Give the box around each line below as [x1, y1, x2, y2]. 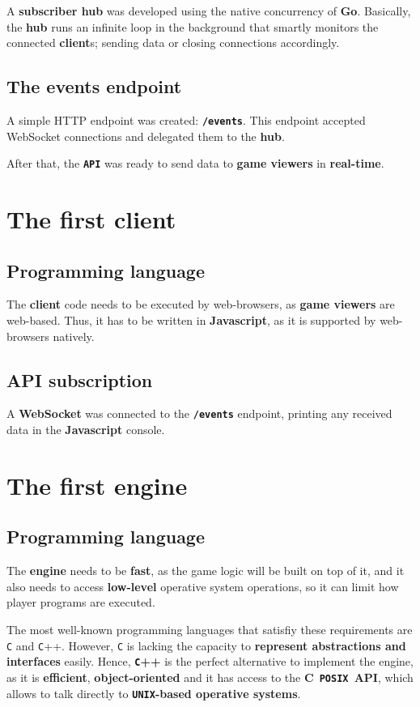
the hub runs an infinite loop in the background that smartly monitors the [6, 18, 379, 35]
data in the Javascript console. [6, 421, 165, 438]
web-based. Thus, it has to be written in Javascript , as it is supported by [6, 312, 376, 329]
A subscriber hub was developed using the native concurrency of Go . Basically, [6, 2, 411, 19]
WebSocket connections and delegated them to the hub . [6, 127, 285, 144]
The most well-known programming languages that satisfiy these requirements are [6, 621, 413, 638]
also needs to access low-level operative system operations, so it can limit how [6, 577, 399, 594]
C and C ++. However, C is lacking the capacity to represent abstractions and [6, 637, 406, 654]
